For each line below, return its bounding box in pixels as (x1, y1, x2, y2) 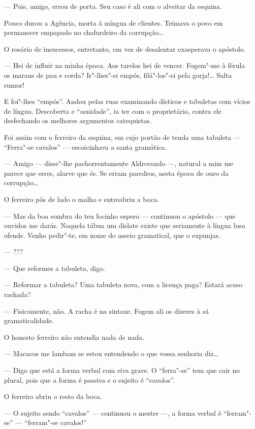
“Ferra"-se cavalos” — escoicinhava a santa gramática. (4, 141, 167, 152)
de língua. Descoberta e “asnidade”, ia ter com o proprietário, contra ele (4, 105, 222, 116)
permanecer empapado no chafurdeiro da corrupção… (4, 27, 163, 37)
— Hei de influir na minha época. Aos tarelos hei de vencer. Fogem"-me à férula (4, 60, 245, 70)
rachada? (4, 289, 31, 299)
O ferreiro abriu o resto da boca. (4, 391, 102, 401)
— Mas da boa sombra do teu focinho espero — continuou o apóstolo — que (4, 210, 236, 221)
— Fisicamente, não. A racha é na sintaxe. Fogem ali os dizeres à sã (4, 305, 209, 316)
